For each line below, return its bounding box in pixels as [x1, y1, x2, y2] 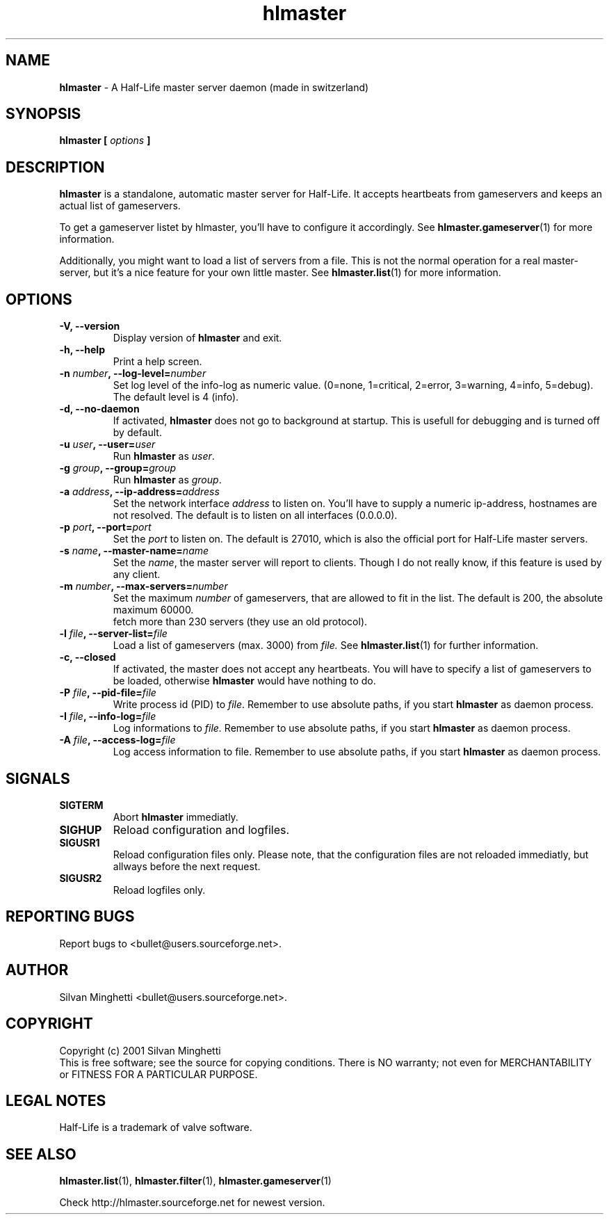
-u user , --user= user [59, 438, 156, 451]
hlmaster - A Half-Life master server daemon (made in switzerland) [59, 81, 369, 93]
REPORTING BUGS [6, 908, 135, 926]
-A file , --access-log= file [59, 734, 176, 746]
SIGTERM [59, 798, 104, 811]
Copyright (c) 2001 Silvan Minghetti [59, 1044, 221, 1057]
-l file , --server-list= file [59, 627, 168, 640]
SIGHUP [59, 822, 102, 837]
